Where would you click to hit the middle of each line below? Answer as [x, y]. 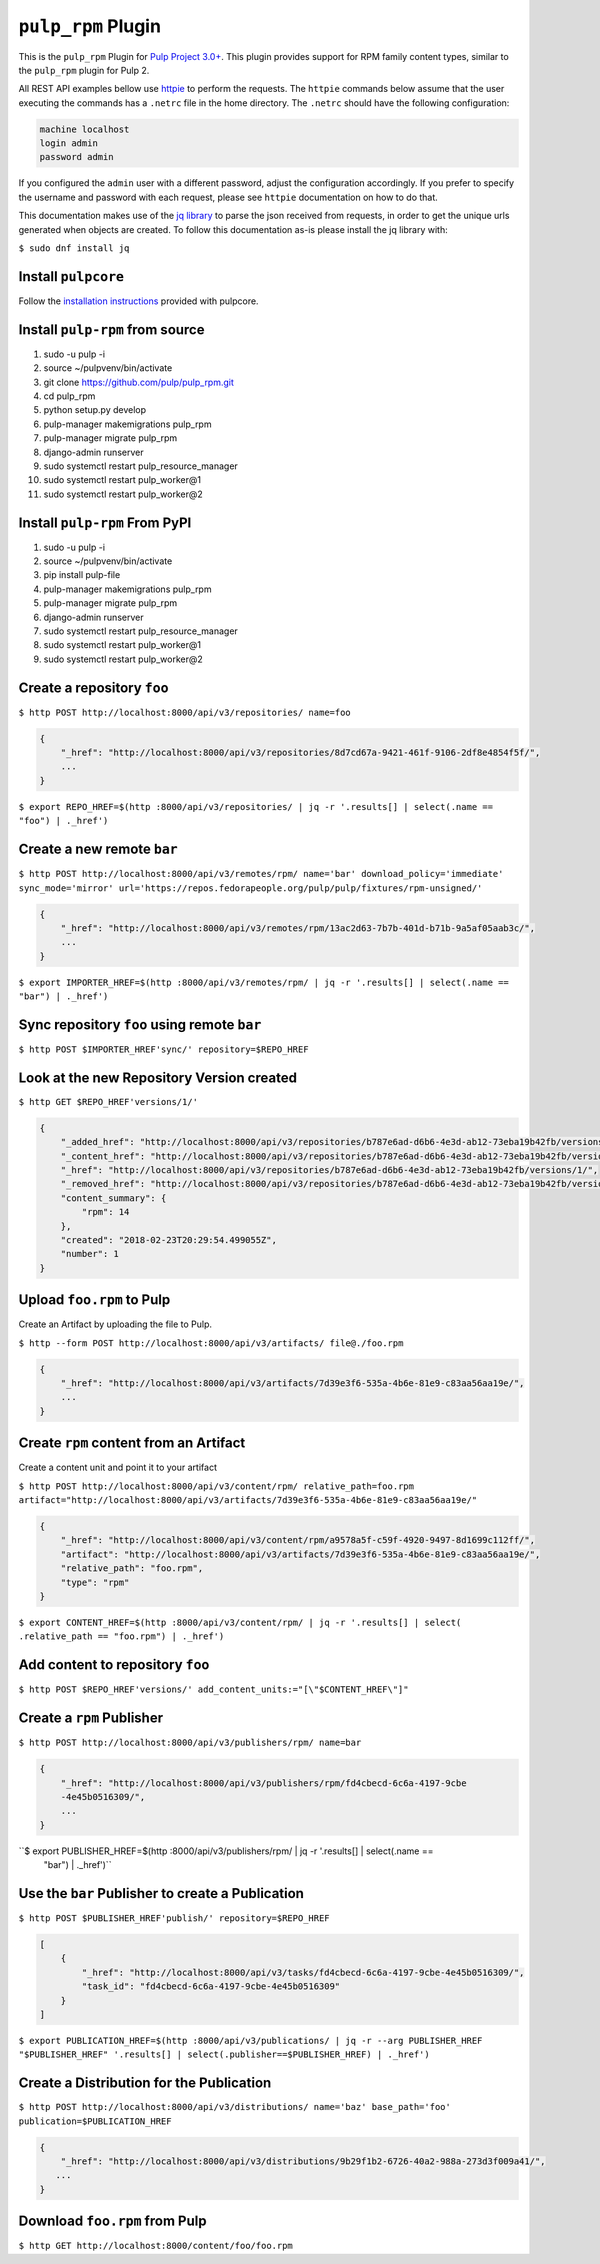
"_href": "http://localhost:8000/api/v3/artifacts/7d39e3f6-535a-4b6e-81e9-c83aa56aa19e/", [292, 1383]
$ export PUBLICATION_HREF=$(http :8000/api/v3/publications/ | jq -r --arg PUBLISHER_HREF [250, 2040]
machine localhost [84, 129]
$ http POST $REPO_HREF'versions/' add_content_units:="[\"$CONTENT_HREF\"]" [213, 1689]
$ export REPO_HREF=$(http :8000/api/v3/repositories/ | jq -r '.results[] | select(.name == [256, 806]
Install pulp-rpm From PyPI [105, 522]
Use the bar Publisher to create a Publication [161, 1893]
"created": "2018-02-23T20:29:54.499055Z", [168, 1239]
